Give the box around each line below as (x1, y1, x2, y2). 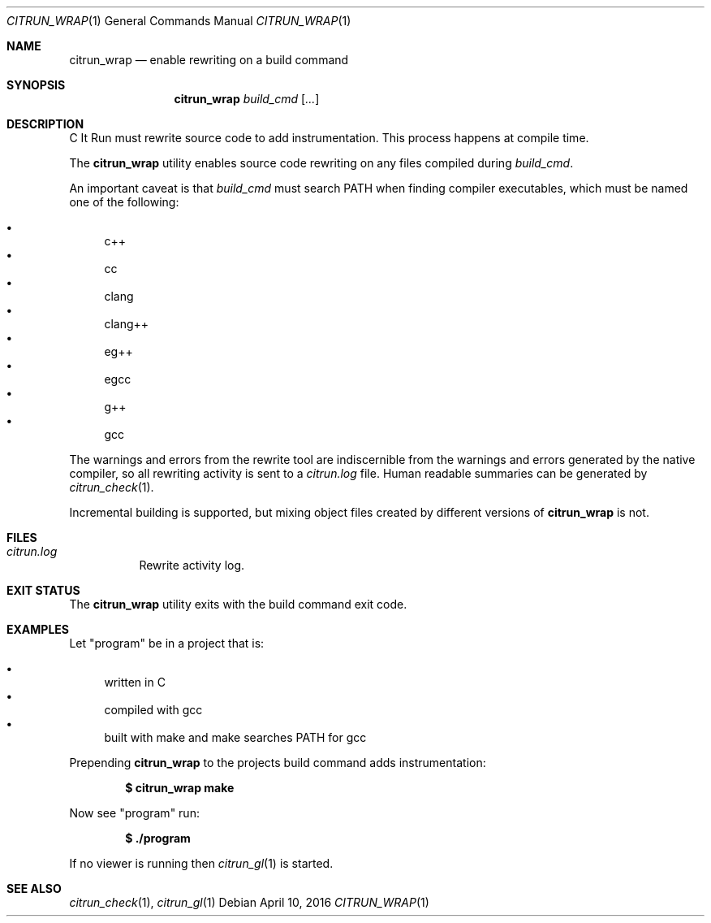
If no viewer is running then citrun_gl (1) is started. (69, 856, 334, 870)
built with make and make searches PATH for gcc (104, 730, 367, 744)
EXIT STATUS (6, 583, 80, 597)
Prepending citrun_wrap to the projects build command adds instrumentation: (69, 756, 486, 769)
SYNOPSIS (6, 78, 66, 92)
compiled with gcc (104, 703, 203, 717)
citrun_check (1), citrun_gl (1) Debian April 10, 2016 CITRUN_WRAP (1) (69, 895, 429, 909)
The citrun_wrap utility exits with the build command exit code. (69, 597, 407, 611)
